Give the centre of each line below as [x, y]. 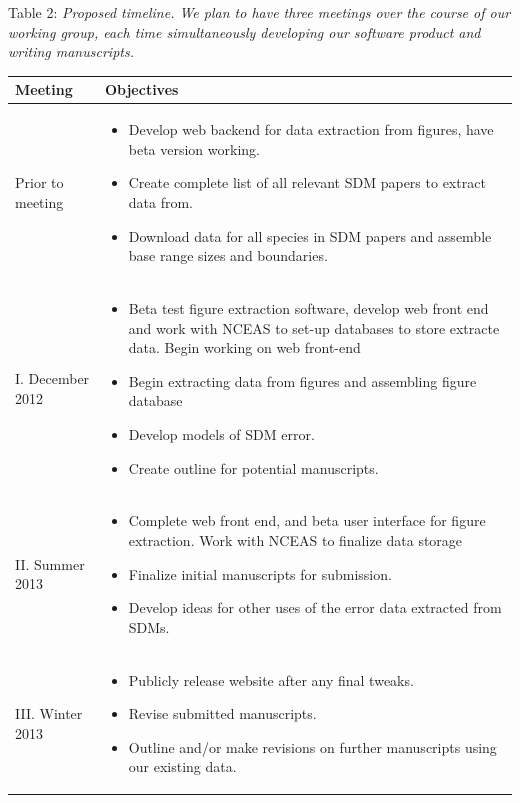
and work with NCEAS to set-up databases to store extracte [314, 327]
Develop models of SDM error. [221, 433]
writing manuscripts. [71, 51]
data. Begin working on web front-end [244, 347]
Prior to [39, 182]
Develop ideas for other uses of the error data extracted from [315, 607]
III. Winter [49, 713]
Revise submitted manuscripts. [222, 713]
